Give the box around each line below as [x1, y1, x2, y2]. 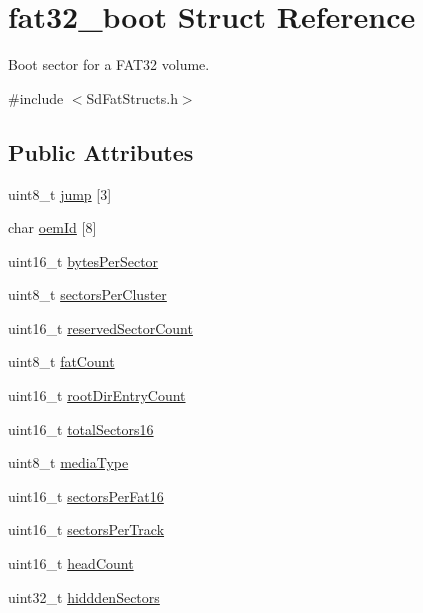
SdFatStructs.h [86, 87, 178, 108]
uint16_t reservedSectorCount [8, 317, 193, 338]
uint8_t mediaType [8, 452, 129, 473]
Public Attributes [8, 136, 194, 167]
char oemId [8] [8, 217, 97, 238]
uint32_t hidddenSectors [8, 586, 160, 607]
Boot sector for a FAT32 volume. [8, 54, 210, 75]
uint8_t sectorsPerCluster [8, 284, 167, 305]
